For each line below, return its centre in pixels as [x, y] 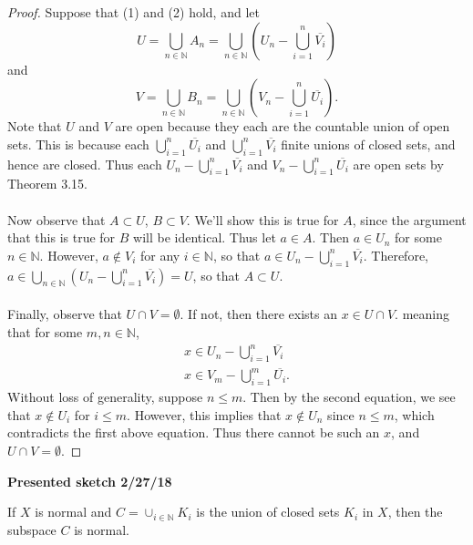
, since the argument [409, 219]
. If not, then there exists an [259, 313]
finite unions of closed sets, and [368, 144]
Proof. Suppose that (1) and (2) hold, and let [134, 12]
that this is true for [62, 237]
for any [160, 255]
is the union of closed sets [268, 512]
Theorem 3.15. [47, 184]
